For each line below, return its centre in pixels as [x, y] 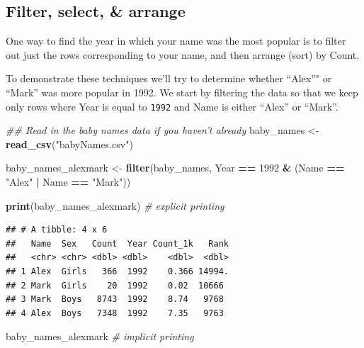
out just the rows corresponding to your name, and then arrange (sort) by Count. [183, 54]
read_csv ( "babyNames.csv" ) [69, 144]
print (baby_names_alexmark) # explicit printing [115, 205]
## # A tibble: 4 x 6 [57, 230]
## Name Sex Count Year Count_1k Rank [117, 243]
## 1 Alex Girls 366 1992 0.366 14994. [117, 271]
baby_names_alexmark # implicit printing [100, 336]
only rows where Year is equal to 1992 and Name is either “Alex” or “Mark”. [172, 106]
